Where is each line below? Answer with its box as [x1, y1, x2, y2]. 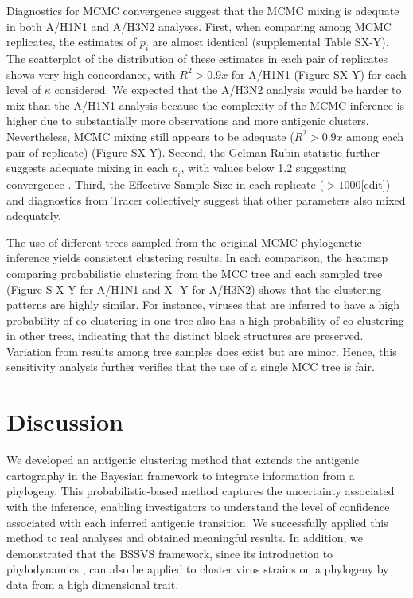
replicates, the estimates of [6, 33, 137, 50]
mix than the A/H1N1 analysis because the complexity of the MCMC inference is [6, 96, 405, 113]
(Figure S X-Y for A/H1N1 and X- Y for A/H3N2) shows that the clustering [6, 280, 382, 297]
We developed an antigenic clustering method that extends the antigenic [6, 451, 360, 468]
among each [346, 127, 404, 144]
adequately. [6, 207, 61, 224]
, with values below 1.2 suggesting [181, 159, 346, 176]
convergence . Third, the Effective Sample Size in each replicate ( [6, 175, 324, 192]
